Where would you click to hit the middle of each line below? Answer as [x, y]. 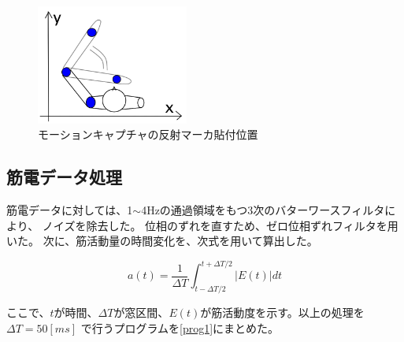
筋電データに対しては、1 [70, 210]
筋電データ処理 [64, 177]
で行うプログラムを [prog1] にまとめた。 [180, 327]
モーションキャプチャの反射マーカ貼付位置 [148, 134]
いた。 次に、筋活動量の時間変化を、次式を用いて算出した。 [162, 241]
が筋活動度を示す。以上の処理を [282, 312]
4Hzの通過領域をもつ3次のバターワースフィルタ [263, 210]
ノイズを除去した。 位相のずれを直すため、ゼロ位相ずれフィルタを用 [220, 225]
